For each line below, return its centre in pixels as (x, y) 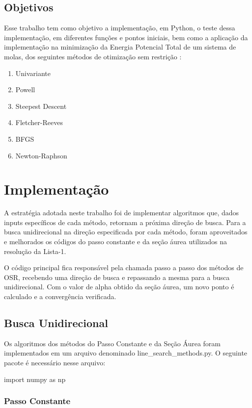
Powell (25, 89)
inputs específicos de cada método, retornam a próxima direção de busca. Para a (125, 222)
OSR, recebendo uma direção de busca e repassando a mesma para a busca (117, 277)
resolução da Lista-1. (35, 251)
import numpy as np (35, 379)
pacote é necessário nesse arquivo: (55, 362)
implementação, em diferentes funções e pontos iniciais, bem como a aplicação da (126, 37)
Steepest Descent (41, 106)
